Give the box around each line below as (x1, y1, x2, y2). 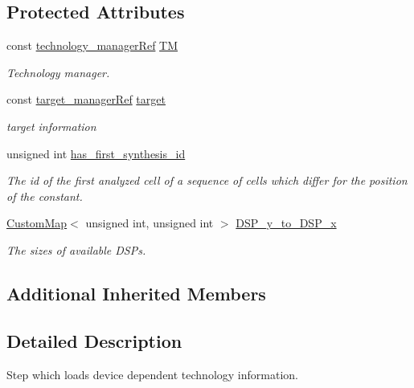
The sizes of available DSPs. (6, 241, 146, 258)
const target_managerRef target (6, 91, 166, 108)
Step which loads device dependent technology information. (6, 366, 298, 382)
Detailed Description (6, 328, 182, 353)
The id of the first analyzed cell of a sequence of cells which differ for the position (6, 172, 408, 189)
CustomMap (6, 214, 68, 231)
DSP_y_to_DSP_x (236, 214, 337, 231)
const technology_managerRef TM (6, 37, 178, 54)
